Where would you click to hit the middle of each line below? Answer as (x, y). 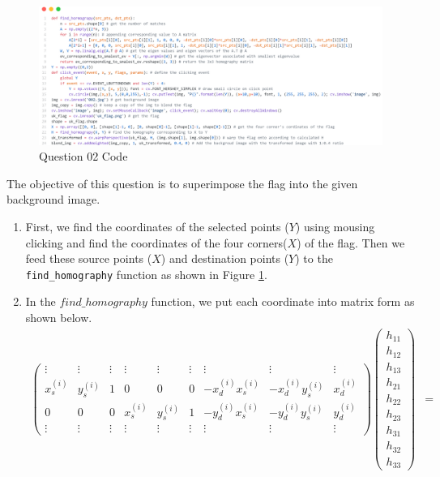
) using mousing (335, 226)
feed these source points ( (89, 258)
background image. (53, 199)
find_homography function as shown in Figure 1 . (146, 274)
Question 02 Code (83, 156)
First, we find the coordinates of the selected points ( (157, 226)
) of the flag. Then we (351, 242)
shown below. (59, 317)
